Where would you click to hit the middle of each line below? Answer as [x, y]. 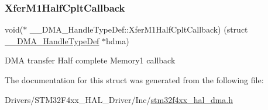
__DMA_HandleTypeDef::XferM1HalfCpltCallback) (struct [139, 29]
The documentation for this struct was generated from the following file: [134, 80]
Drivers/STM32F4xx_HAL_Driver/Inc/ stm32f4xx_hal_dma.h [119, 99]
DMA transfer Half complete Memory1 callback [90, 60]
